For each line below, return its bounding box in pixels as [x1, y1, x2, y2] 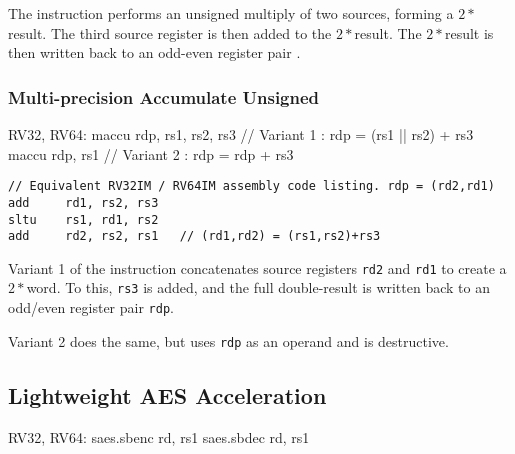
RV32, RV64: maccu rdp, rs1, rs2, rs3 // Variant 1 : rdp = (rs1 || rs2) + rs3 [8, 124, 474, 144]
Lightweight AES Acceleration [8, 379, 327, 410]
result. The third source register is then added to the [8, 22, 332, 43]
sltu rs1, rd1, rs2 [8, 212, 159, 227]
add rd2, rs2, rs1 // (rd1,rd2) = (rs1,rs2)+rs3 [8, 229, 381, 244]
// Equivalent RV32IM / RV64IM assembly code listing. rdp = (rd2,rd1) [8, 179, 495, 194]
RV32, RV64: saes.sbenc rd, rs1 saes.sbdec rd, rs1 [8, 426, 310, 447]
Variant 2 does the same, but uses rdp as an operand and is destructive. [8, 330, 449, 351]
